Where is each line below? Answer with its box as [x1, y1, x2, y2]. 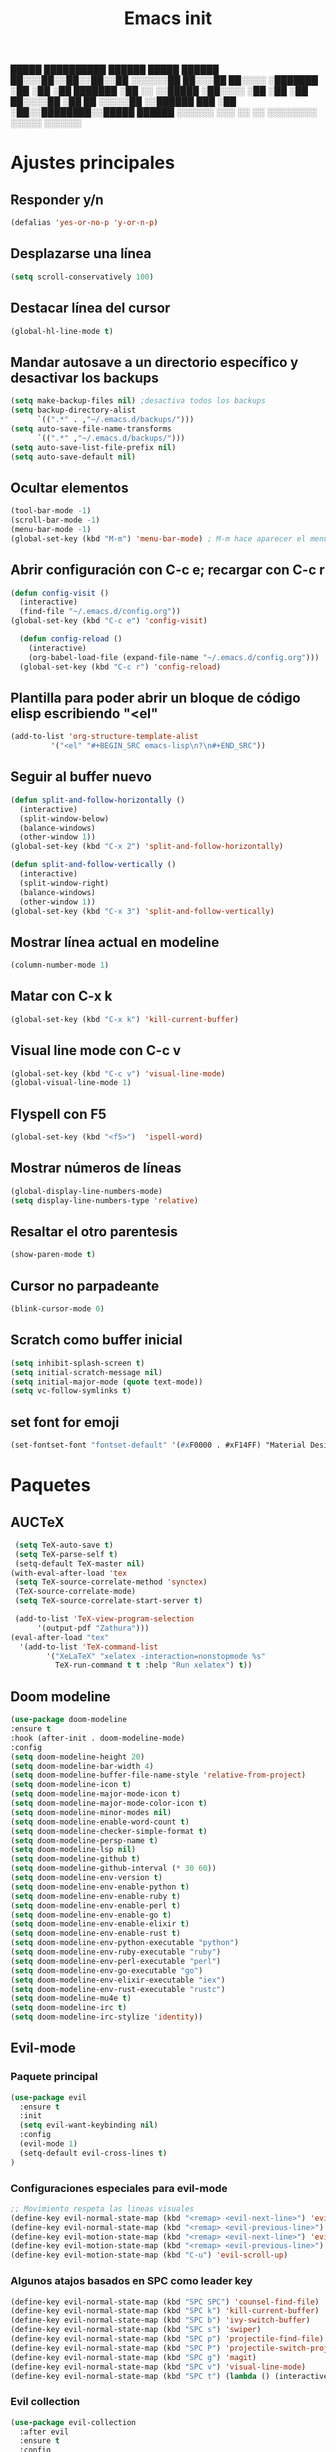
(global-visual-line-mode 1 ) [10, 1078, 132, 1088]
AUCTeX [10, 1513, 65, 1531]
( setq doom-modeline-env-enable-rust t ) [10, 1928, 182, 1939]
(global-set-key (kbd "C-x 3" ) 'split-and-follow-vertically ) [10, 906, 275, 916]
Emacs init [123, 7, 213, 30]
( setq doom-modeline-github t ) [10, 1854, 141, 1864]
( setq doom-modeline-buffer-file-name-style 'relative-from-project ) [10, 1770, 307, 1781]
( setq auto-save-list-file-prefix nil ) [10, 442, 177, 452]
